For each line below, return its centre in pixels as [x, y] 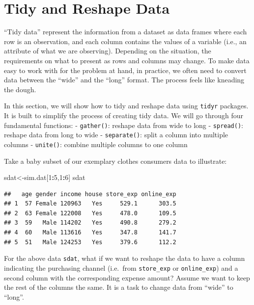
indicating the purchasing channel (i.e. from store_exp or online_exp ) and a [121, 267]
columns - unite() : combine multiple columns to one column [96, 144]
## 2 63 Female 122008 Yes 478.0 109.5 [90, 213]
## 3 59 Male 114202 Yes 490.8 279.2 [90, 223]
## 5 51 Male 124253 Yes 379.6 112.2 [90, 242]
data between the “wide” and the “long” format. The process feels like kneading [124, 80]
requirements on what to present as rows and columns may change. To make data [127, 60]
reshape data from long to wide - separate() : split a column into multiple [116, 135]
